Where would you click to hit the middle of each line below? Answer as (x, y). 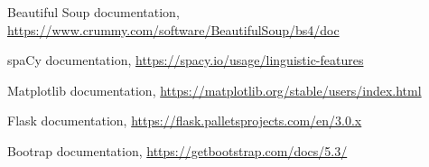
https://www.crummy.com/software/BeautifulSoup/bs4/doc (173, 29)
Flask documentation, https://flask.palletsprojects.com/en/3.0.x (185, 121)
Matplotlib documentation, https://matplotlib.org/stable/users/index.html (214, 90)
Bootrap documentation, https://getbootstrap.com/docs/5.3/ (177, 150)
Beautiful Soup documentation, (93, 12)
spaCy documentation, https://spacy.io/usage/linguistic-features (186, 60)
